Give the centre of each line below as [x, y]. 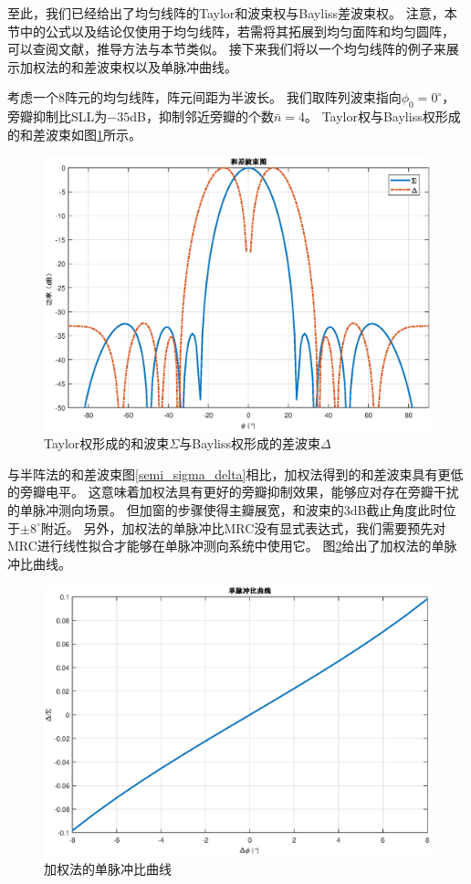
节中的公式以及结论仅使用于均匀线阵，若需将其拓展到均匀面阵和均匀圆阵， [231, 31]
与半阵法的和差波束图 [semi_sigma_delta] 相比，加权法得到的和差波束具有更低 [235, 474]
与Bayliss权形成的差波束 [250, 443]
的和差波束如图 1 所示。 [74, 134]
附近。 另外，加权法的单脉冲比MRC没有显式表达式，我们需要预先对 [243, 527]
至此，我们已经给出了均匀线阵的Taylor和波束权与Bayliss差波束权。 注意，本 [232, 13]
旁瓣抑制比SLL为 [58, 116]
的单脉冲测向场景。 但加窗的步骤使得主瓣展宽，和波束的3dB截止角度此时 [225, 509]
